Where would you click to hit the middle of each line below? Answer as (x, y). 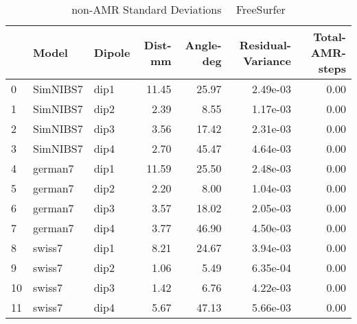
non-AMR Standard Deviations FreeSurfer (178, 9)
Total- (330, 37)
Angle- (203, 45)
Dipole (112, 52)
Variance (267, 60)
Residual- (265, 45)
